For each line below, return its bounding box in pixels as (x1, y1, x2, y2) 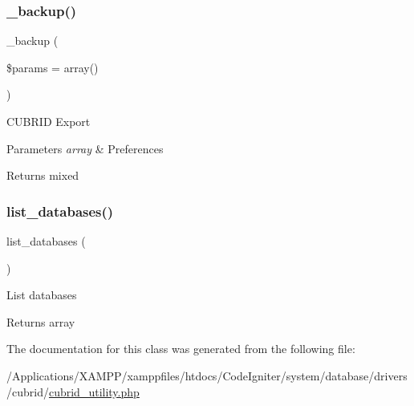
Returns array (6, 313, 75, 330)
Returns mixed (6, 167, 79, 184)
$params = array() (6, 59, 99, 75)
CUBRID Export (6, 113, 91, 129)
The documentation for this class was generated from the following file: (6, 340, 355, 357)
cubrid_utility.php (48, 383, 140, 400)
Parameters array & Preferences (6, 140, 164, 156)
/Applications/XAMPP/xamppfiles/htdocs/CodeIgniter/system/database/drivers (6, 367, 408, 384)
